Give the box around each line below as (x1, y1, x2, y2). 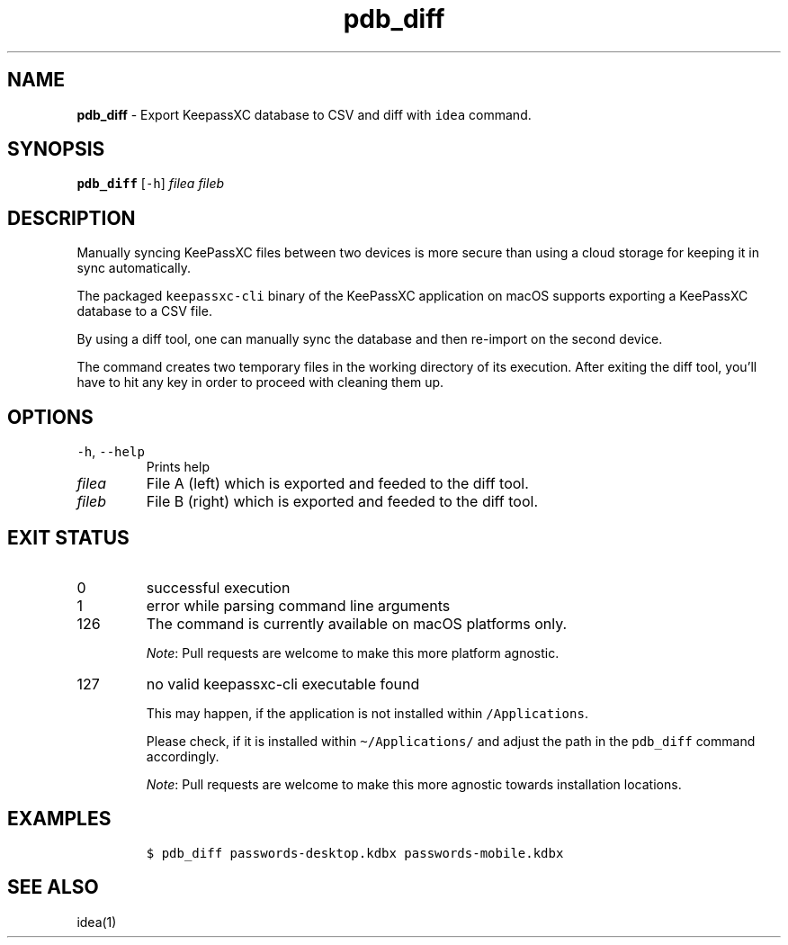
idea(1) (76, 913, 117, 930)
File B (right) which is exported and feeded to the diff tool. (146, 492, 539, 511)
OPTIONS (7, 405, 94, 428)
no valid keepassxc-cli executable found (146, 674, 420, 693)
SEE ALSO (7, 876, 99, 899)
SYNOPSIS (7, 138, 105, 161)
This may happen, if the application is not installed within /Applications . (146, 705, 588, 721)
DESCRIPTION (7, 206, 136, 229)
